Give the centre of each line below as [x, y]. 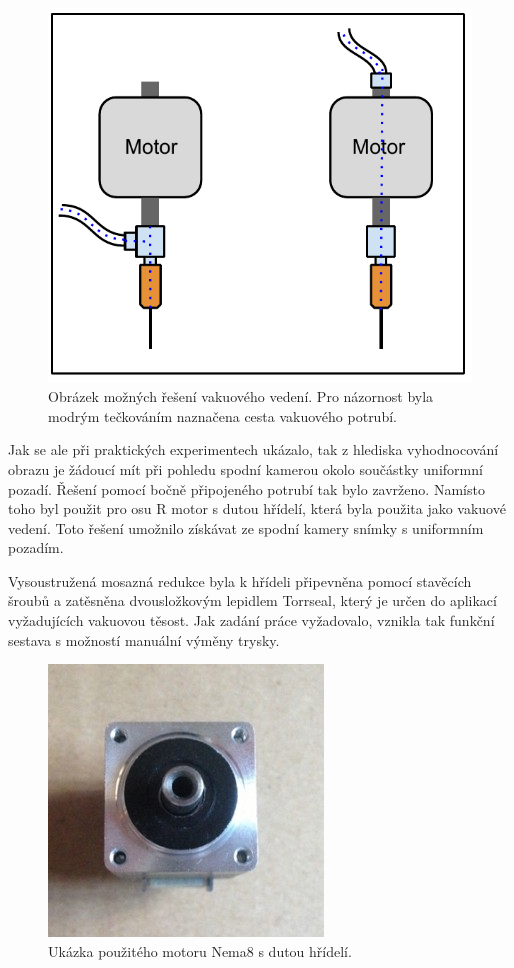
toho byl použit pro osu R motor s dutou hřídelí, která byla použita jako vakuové [257, 508]
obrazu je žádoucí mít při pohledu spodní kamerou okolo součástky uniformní [245, 468]
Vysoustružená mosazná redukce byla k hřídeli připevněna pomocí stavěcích [240, 580]
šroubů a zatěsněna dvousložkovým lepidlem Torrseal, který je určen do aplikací [252, 600]
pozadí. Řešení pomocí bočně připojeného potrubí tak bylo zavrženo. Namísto [246, 488]
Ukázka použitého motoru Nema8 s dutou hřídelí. [200, 950]
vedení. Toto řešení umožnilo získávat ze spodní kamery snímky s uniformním [246, 527]
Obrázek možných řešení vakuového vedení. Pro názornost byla [241, 396]
